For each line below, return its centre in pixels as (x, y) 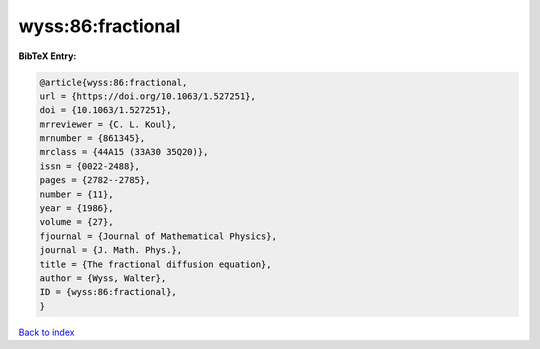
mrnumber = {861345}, (92, 138)
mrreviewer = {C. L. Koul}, (108, 124)
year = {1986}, (76, 208)
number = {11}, (76, 194)
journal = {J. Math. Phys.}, (111, 250)
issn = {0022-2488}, (89, 166)
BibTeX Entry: (47, 56)
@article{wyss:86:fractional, (113, 82)
